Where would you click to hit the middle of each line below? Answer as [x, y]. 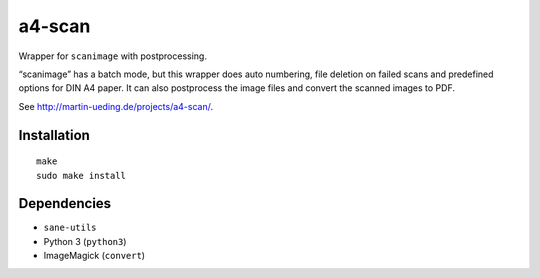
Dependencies [65, 203]
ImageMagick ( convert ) [94, 256]
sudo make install [81, 175]
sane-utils [70, 228]
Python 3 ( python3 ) [85, 241]
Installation [54, 135]
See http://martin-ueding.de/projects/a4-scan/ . [116, 106]
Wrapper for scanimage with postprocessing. [112, 56]
